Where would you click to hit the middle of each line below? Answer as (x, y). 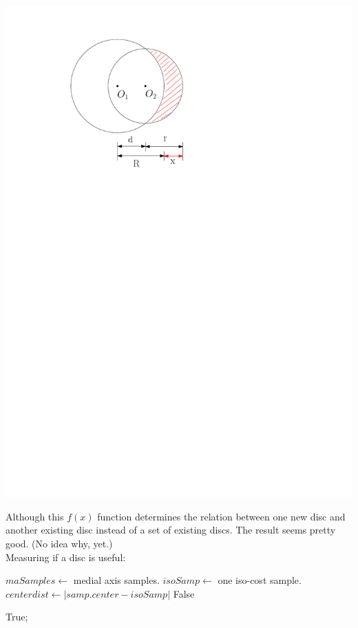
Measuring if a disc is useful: (66, 557)
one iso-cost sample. (260, 580)
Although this (35, 516)
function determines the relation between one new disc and (221, 516)
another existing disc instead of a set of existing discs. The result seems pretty (171, 530)
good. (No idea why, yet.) (59, 543)
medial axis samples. (116, 580)
